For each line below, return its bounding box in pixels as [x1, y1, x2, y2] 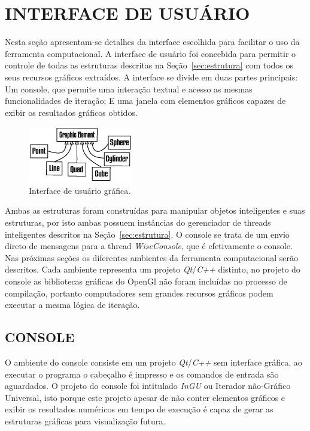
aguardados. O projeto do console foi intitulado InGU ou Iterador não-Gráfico [5, 379, 291, 392]
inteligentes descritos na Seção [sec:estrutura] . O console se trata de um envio [5, 228, 290, 240]
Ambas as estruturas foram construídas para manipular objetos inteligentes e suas [5, 204, 305, 217]
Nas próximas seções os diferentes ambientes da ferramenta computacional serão [5, 251, 298, 264]
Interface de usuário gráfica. [29, 184, 131, 196]
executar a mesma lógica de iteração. [5, 298, 140, 311]
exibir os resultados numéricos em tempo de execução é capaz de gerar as [5, 403, 273, 415]
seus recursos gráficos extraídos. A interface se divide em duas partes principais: [5, 70, 298, 83]
